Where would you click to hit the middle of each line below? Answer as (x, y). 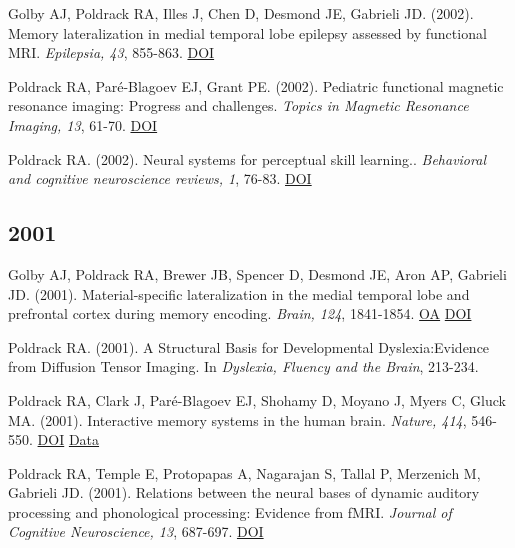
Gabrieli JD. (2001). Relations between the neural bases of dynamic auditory (244, 492)
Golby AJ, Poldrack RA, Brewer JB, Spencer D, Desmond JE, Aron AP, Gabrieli (257, 273)
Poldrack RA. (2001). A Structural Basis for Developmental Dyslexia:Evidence (249, 346)
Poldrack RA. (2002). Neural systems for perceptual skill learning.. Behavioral (247, 158)
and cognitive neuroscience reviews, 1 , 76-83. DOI (160, 178)
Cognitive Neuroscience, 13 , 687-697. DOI (136, 531)
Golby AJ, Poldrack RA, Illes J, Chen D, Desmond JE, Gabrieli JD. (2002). (241, 13)
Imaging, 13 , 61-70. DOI (83, 124)
